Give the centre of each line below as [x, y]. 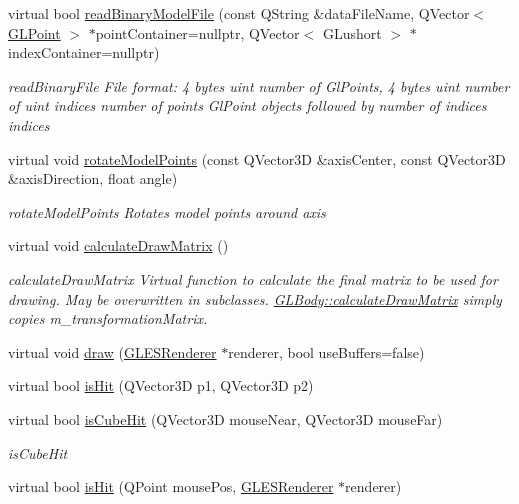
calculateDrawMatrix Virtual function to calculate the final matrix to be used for [253, 278]
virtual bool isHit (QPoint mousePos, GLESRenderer [171, 486]
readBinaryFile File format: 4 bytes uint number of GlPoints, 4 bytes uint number [259, 85]
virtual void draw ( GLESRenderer [112, 351]
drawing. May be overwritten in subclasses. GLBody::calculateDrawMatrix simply [255, 298]
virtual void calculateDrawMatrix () [118, 245]
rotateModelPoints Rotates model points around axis [167, 211]
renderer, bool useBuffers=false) [326, 351]
